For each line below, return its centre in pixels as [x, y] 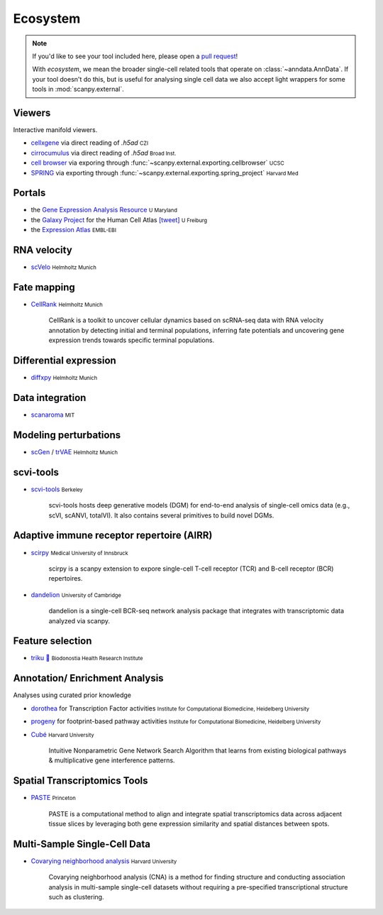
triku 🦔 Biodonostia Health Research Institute [87, 658]
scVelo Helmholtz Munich [64, 267]
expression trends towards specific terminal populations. [132, 340]
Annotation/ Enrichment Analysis [88, 678]
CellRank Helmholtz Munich [67, 305]
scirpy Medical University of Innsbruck [79, 552]
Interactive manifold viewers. [55, 130]
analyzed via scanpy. [79, 620]
